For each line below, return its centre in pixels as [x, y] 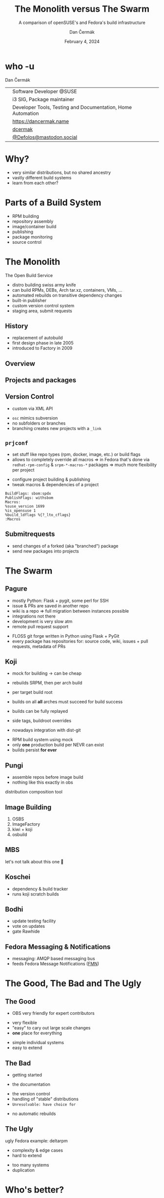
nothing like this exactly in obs [42, 782]
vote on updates [29, 926]
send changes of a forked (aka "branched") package [65, 546]
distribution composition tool [34, 792]
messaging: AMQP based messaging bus [53, 959]
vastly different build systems [42, 177]
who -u [20, 66]
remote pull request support [40, 626]
